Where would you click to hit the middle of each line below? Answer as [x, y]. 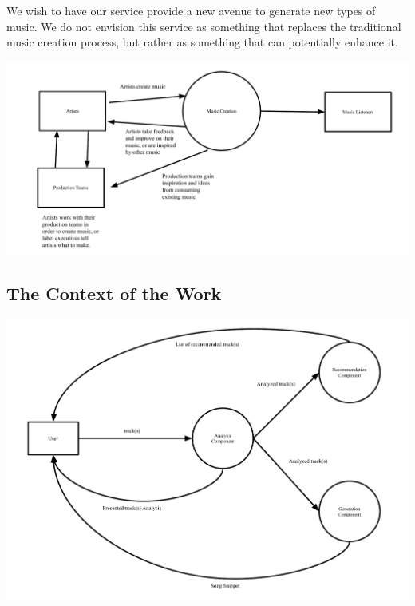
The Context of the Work [114, 293]
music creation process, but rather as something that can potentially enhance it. [202, 42]
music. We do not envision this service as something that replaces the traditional [204, 26]
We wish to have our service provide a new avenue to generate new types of [191, 10]
